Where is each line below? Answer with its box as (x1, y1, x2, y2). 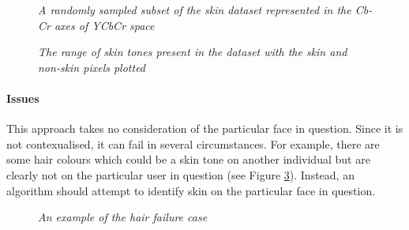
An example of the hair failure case (38, 209, 208, 225)
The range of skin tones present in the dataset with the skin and (38, 43, 347, 60)
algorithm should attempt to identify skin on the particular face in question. (6, 182, 376, 198)
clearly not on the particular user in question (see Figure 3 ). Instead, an (6, 166, 355, 183)
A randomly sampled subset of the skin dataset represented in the (38, 2, 351, 17)
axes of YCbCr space (54, 17, 155, 33)
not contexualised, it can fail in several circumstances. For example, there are (6, 135, 380, 152)
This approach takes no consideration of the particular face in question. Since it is (6, 120, 403, 137)
